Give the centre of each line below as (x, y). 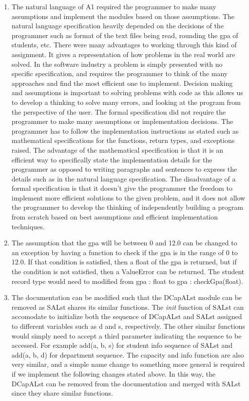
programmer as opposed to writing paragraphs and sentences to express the (124, 169)
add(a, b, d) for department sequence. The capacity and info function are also (128, 354)
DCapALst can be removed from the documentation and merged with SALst (126, 383)
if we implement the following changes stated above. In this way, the (114, 373)
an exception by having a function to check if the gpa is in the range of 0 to (124, 252)
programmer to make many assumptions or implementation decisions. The (122, 121)
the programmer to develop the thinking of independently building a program (127, 207)
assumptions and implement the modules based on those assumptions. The (123, 16)
